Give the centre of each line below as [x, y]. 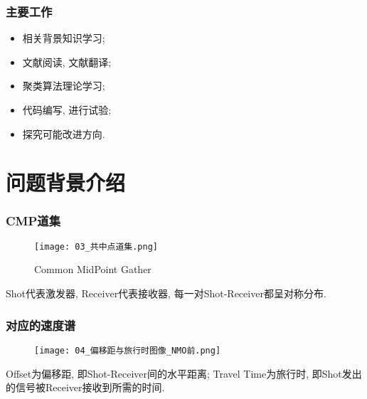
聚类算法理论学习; [64, 86]
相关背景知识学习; [64, 38]
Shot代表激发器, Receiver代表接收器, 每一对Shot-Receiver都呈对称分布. [166, 293]
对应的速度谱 [41, 325]
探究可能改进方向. [64, 133]
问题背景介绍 [66, 182]
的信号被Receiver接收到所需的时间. [85, 387]
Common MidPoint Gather [93, 269]
